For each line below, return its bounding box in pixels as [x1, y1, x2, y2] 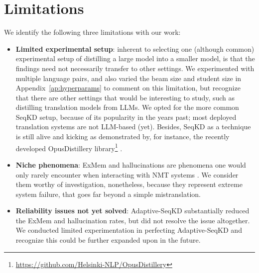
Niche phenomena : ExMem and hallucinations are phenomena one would [15, 159, 246, 170]
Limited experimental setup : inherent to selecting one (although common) [15, 43, 255, 54]
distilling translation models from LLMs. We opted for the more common [15, 102, 239, 112]
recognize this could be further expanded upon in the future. [15, 235, 201, 245]
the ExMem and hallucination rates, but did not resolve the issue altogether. [15, 215, 250, 225]
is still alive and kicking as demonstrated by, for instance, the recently [15, 131, 230, 142]
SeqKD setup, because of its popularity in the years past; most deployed [15, 111, 237, 122]
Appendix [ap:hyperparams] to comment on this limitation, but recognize [15, 83, 241, 93]
